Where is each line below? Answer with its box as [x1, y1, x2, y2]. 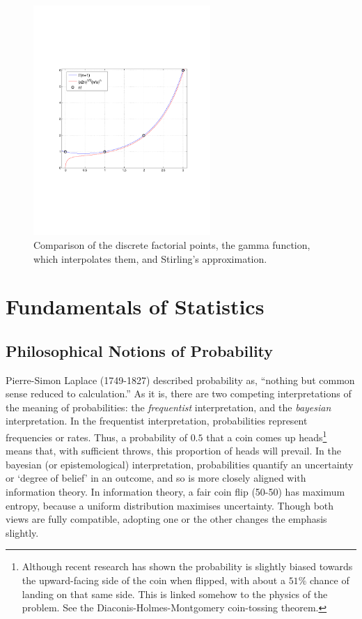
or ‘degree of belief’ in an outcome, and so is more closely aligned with [6, 471, 306, 485]
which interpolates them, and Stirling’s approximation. [33, 251, 267, 266]
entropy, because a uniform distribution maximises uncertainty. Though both [6, 498, 334, 512]
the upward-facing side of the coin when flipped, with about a [22, 573, 285, 588]
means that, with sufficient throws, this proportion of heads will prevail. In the [6, 443, 342, 458]
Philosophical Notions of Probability [6, 339, 274, 361]
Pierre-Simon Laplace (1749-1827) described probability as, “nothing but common [6, 372, 355, 387]
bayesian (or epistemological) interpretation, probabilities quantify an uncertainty [6, 457, 354, 471]
